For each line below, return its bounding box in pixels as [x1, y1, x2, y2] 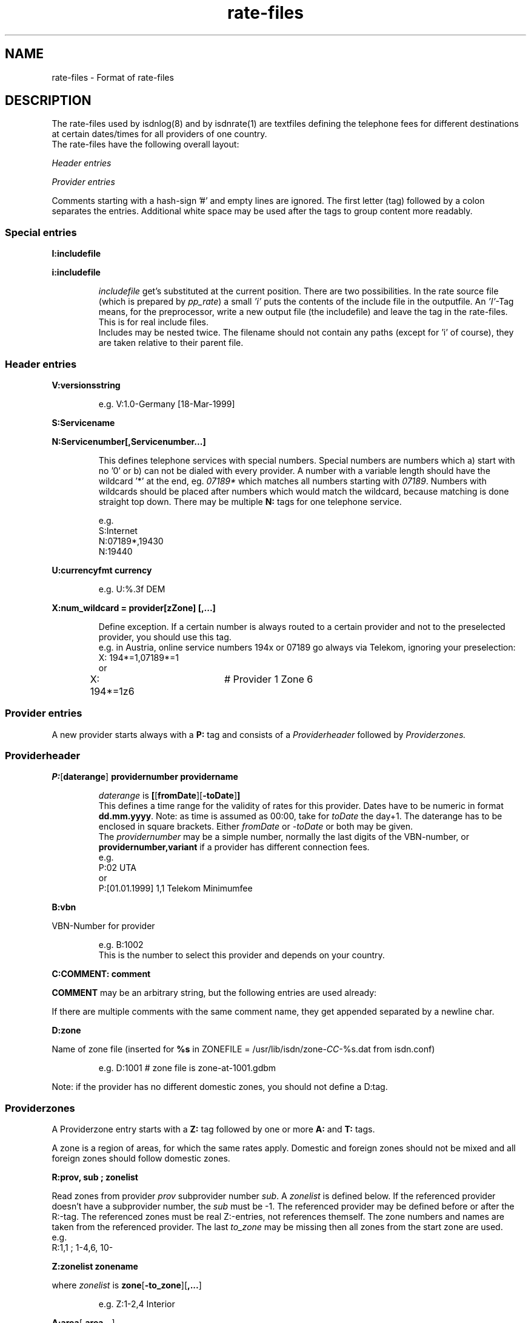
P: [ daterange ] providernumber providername [52, 771, 238, 782]
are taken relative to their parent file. [98, 337, 244, 348]
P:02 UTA [98, 862, 137, 873]
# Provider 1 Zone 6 [224, 672, 313, 685]
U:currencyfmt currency [52, 564, 152, 575]
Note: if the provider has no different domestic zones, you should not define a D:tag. [52, 1081, 388, 1092]
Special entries [5, 226, 77, 239]
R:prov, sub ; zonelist [52, 1172, 138, 1183]
